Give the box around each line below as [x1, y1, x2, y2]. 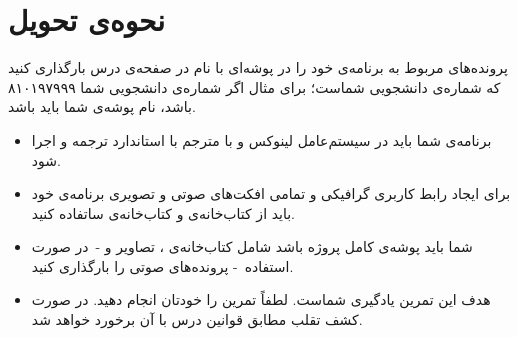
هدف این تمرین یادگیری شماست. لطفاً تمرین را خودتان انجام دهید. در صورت [31, 289, 491, 310]
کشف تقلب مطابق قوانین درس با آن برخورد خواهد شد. [31, 309, 363, 330]
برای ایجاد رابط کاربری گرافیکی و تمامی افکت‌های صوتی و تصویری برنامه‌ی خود [31, 183, 511, 204]
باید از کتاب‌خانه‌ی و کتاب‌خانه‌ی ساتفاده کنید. [31, 202, 295, 223]
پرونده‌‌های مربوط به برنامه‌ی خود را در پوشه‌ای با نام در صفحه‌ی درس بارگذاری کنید [8, 57, 508, 78]
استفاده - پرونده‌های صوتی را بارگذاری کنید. [31, 255, 294, 276]
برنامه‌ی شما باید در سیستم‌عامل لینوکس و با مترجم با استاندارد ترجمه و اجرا [31, 129, 492, 150]
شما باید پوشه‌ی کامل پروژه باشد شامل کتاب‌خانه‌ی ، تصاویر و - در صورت [31, 236, 473, 257]
